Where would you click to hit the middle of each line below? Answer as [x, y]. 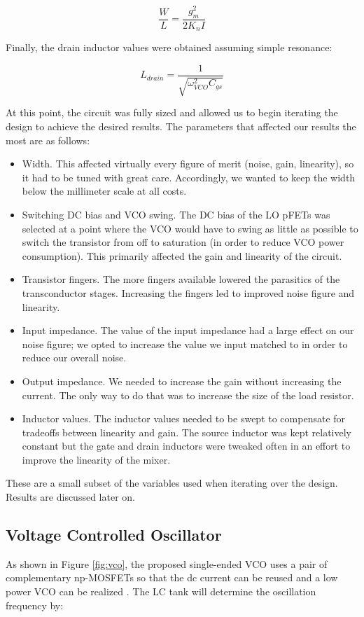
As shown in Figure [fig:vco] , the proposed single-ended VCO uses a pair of [167, 563]
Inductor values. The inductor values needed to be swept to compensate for [184, 418]
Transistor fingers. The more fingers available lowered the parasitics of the [181, 279]
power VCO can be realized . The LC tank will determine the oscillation [161, 591]
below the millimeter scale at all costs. [104, 191]
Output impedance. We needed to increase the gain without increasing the [182, 381]
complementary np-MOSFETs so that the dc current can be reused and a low [172, 577]
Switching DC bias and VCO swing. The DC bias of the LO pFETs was [176, 214]
